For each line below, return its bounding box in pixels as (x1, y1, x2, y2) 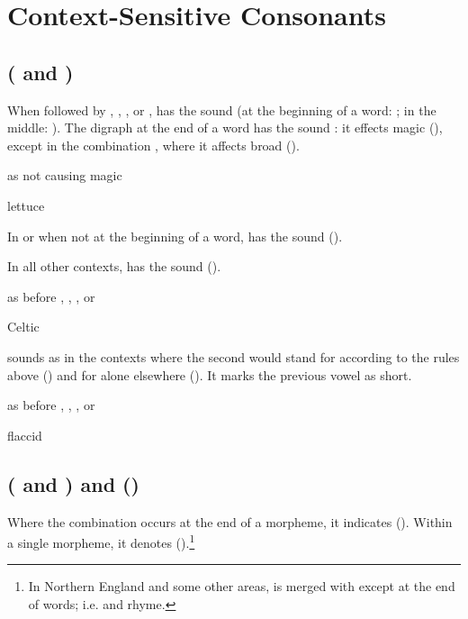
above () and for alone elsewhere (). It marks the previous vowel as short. (7, 365, 412, 384)
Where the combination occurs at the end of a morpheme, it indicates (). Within (7, 512, 453, 531)
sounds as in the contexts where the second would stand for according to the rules (7, 347, 460, 366)
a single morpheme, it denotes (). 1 (7, 531, 195, 551)
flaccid (7, 425, 42, 444)
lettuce (7, 196, 45, 214)
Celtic (7, 317, 40, 336)
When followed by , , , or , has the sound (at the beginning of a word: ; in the (7, 100, 436, 119)
